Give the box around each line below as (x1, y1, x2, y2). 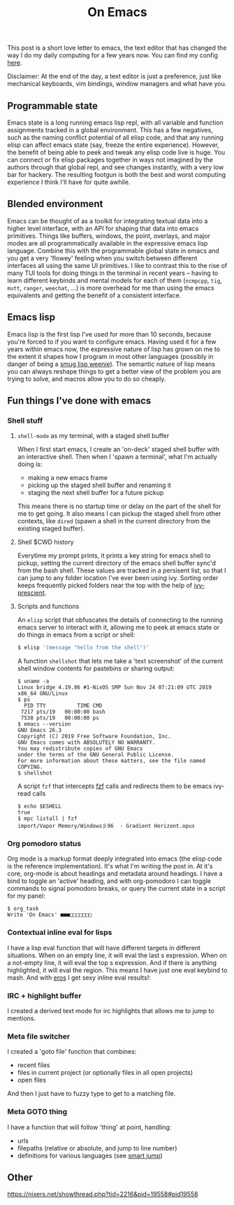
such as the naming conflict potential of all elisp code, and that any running (7, 134, 224, 141)
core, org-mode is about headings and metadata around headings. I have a (7, 869, 223, 878)
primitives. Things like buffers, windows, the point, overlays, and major (7, 232, 211, 240)
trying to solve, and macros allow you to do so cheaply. (7, 374, 166, 383)
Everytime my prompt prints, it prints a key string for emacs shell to (17, 551, 211, 560)
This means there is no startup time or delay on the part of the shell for (17, 502, 221, 511)
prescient (17, 589, 45, 597)
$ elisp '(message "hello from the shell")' (17, 644, 149, 651)
